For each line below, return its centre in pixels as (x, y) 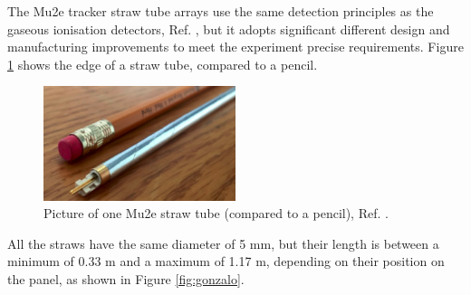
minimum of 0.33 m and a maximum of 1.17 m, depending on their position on (226, 261)
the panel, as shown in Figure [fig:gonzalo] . (126, 278)
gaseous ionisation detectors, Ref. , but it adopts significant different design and (229, 29)
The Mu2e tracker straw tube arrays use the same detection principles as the (221, 11)
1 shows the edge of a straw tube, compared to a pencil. (163, 64)
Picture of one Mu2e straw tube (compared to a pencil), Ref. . (216, 213)
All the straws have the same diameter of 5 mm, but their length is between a (223, 243)
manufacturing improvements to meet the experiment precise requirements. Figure (235, 47)
